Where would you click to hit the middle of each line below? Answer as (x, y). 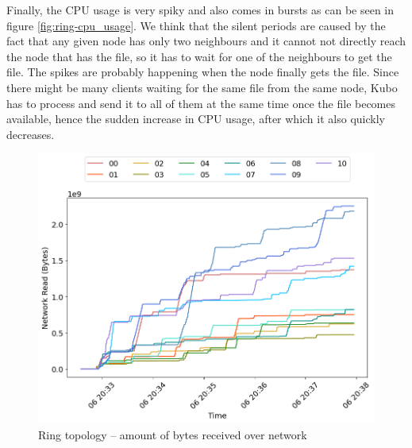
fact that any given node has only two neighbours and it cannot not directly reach (206, 41)
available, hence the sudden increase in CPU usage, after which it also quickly (196, 119)
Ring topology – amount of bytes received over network (173, 434)
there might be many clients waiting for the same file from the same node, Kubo (202, 87)
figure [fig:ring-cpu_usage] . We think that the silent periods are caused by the (196, 25)
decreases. (31, 134)
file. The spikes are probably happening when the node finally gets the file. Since (203, 72)
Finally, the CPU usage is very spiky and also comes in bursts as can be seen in (200, 10)
